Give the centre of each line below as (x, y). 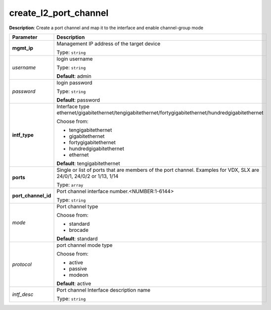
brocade (79, 230)
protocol (22, 264)
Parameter (25, 37)
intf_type (23, 135)
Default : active (74, 283)
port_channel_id (32, 196)
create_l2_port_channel (59, 13)
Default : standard (77, 239)
